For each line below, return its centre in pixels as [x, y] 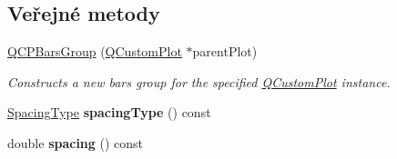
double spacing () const [76, 142]
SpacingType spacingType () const [109, 112]
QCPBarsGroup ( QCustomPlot [95, 51]
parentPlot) [225, 51]
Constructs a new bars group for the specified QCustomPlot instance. [199, 81]
